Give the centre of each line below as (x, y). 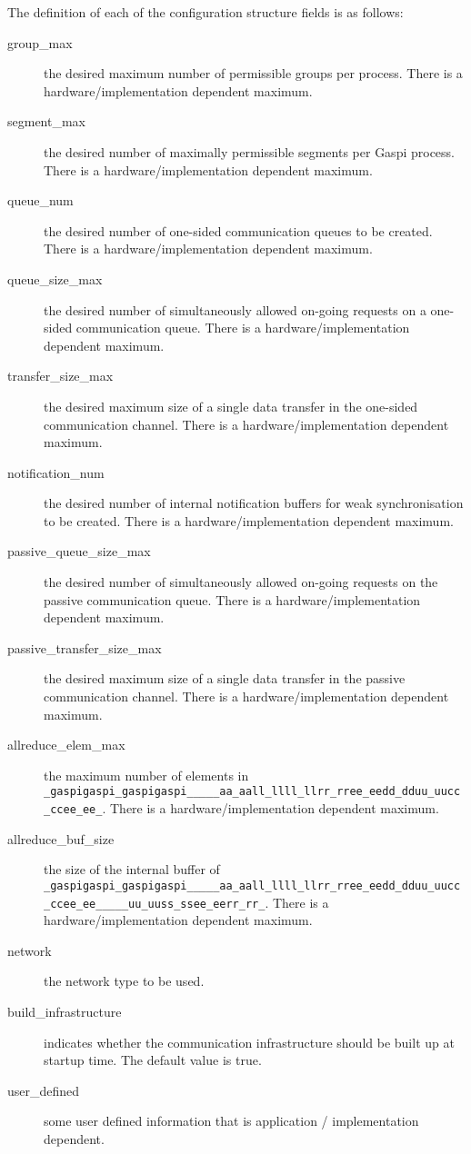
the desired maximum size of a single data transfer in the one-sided (231, 406)
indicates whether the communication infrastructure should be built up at (249, 1042)
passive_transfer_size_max (85, 647)
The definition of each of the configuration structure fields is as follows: (205, 12)
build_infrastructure (65, 1011)
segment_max (47, 121)
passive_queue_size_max (79, 551)
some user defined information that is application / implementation (231, 1121)
